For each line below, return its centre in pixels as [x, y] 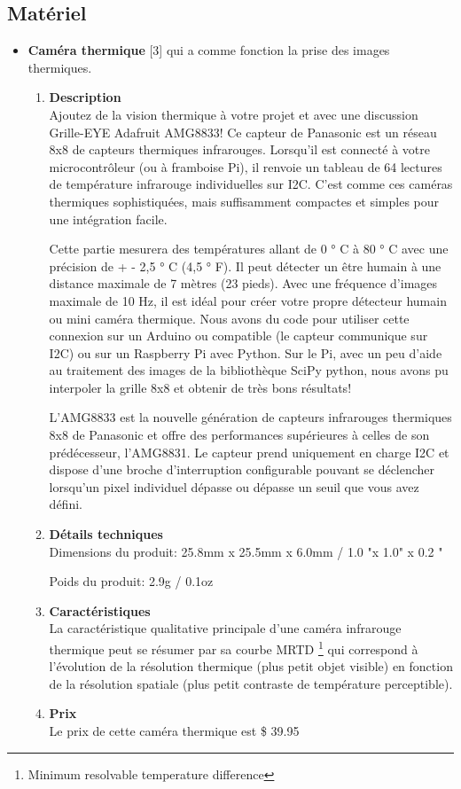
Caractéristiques [100, 610]
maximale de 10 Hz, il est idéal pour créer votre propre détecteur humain [248, 300]
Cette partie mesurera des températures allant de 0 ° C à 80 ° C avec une [249, 249]
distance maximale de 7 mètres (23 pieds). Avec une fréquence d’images [243, 283]
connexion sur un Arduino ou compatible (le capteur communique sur [238, 336]
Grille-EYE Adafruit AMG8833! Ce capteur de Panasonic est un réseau [243, 132]
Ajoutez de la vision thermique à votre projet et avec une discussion [234, 114]
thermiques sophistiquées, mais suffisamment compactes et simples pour [244, 201]
